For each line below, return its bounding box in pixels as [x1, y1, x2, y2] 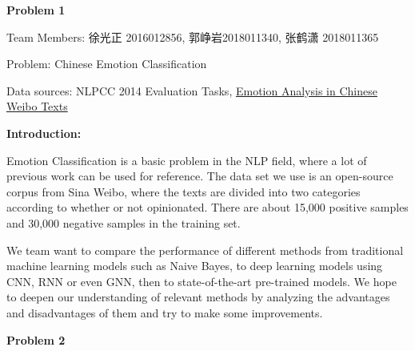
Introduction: [6, 124, 82, 141]
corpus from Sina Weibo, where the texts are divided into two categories [6, 183, 361, 200]
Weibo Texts [6, 98, 68, 115]
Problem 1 [6, 2, 66, 18]
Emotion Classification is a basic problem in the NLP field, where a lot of [6, 151, 367, 168]
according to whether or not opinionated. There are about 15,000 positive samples [6, 199, 409, 216]
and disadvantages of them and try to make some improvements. [6, 304, 323, 321]
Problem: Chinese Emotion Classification [6, 55, 207, 72]
